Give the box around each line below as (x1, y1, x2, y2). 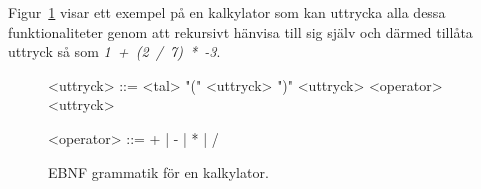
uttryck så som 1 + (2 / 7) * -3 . (8, 41, 221, 62)
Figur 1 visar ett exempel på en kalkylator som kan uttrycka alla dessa (8, 2, 446, 22)
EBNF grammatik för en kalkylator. (48, 161, 269, 182)
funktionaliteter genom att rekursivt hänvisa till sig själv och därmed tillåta (8, 21, 473, 42)
